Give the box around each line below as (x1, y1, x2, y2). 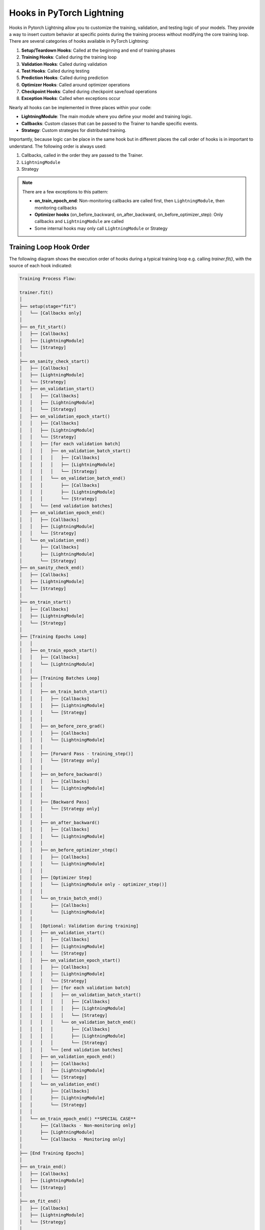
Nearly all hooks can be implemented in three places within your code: (9, 104, 152, 110)
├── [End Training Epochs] (19, 1150, 84, 1156)
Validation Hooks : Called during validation (21, 61, 107, 67)
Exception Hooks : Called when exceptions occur (21, 95, 121, 101)
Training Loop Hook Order (9, 243, 90, 251)
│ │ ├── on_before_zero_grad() (19, 723, 105, 729)
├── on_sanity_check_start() (19, 358, 90, 364)
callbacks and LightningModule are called (34, 218, 124, 224)
